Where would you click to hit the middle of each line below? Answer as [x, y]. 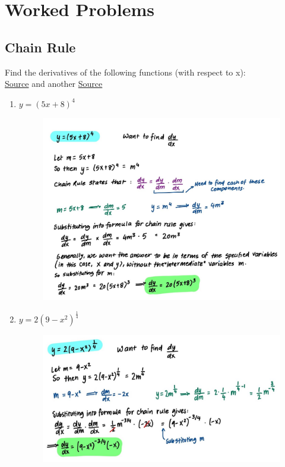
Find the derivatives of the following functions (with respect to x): [125, 72]
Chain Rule [40, 47]
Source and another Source [54, 84]
